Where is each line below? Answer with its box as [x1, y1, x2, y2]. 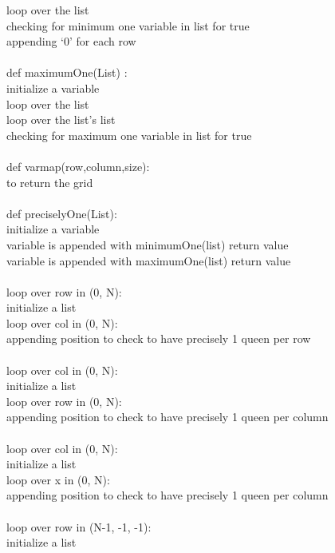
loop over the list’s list [6, 111, 116, 128]
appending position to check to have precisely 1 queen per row [6, 330, 311, 347]
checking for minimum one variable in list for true [6, 17, 250, 34]
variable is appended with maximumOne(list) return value [6, 252, 291, 269]
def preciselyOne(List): [6, 205, 117, 221]
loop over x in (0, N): [6, 471, 110, 487]
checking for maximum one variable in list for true [6, 126, 252, 143]
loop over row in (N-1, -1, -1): [6, 518, 152, 535]
